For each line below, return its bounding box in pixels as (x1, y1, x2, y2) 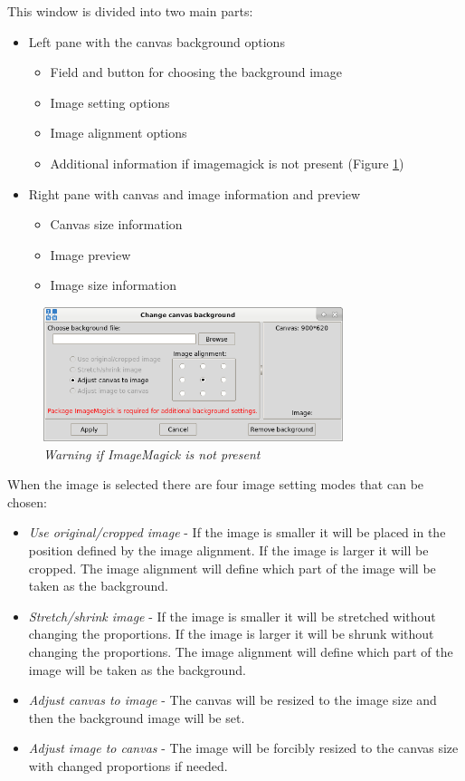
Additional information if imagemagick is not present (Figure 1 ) (50, 153, 404, 172)
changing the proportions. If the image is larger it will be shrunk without (28, 624, 434, 643)
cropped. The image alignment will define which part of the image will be (28, 558, 436, 577)
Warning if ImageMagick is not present (43, 444, 261, 463)
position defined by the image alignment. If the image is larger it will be (28, 541, 429, 560)
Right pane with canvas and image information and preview (28, 184, 361, 203)
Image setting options (50, 92, 170, 111)
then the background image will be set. (28, 708, 245, 727)
